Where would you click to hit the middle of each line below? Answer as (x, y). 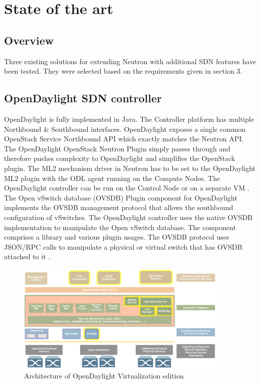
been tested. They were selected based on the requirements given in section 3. (123, 71)
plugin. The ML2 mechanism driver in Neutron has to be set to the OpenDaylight (130, 168)
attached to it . (27, 256)
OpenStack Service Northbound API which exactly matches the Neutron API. (124, 139)
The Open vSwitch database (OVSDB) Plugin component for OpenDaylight (121, 197)
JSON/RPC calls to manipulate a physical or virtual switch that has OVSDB (123, 246)
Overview (29, 40)
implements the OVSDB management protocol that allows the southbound (119, 207)
